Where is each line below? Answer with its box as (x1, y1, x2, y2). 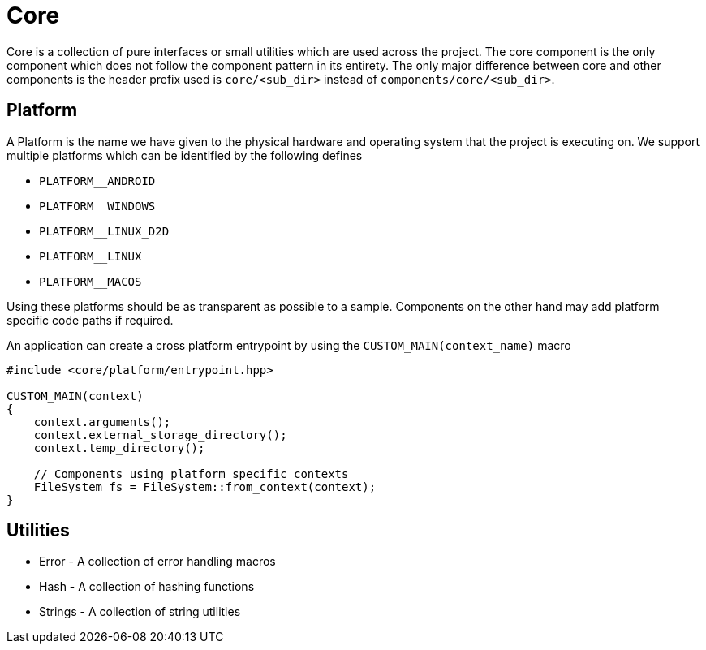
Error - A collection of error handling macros (39, 554, 276, 569)
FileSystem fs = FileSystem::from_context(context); (33, 480, 377, 493)
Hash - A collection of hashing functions (39, 579, 255, 594)
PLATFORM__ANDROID (39, 174, 156, 187)
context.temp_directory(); (33, 441, 205, 454)
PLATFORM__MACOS (39, 274, 142, 288)
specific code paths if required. (6, 312, 174, 327)
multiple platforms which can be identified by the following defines (6, 148, 363, 162)
